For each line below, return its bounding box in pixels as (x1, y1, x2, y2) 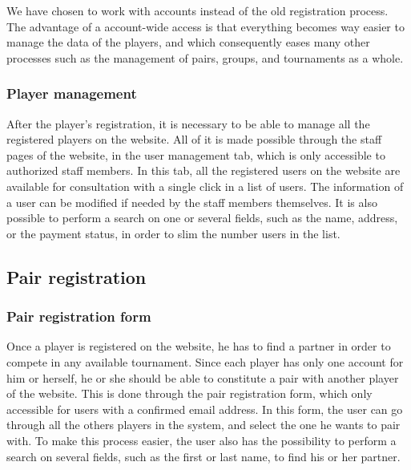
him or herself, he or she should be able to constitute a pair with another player (6, 369, 399, 386)
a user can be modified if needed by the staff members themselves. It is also (6, 193, 377, 210)
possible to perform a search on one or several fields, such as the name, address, (6, 209, 398, 226)
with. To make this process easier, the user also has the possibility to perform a (6, 432, 397, 448)
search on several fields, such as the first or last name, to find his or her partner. (6, 448, 401, 464)
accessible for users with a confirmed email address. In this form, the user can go (6, 400, 403, 417)
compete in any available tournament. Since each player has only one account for (6, 353, 404, 370)
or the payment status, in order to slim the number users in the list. (6, 225, 340, 241)
